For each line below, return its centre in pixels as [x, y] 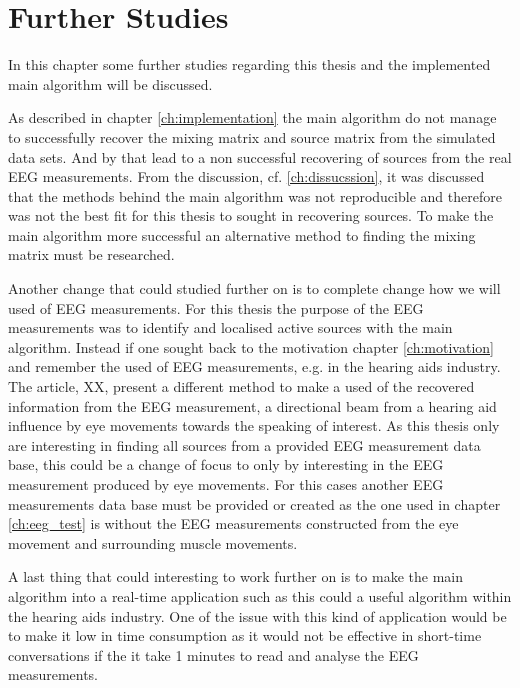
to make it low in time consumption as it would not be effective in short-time [245, 635]
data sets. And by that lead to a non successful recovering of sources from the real [260, 156]
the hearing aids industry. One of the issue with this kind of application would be [257, 615]
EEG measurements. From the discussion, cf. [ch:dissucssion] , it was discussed [246, 176]
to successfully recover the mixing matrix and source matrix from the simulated [252, 136]
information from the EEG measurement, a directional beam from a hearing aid [252, 405]
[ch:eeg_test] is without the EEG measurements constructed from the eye [233, 523]
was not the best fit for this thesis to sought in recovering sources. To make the [251, 215]
